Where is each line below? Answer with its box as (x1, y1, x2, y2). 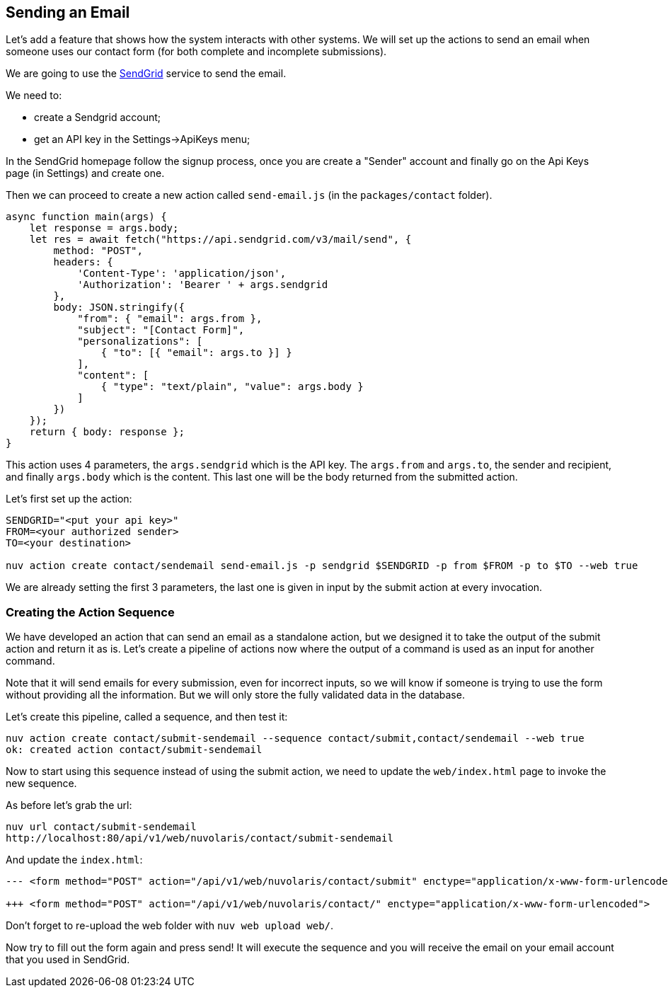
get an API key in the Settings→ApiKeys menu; (34, 133, 250, 146)
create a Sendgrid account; (34, 111, 161, 124)
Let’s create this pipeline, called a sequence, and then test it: (6, 711, 288, 723)
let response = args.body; (29, 222, 179, 234)
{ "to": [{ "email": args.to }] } (100, 347, 292, 359)
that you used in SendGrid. (6, 953, 130, 966)
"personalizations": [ (77, 335, 203, 348)
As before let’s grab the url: (6, 799, 132, 812)
